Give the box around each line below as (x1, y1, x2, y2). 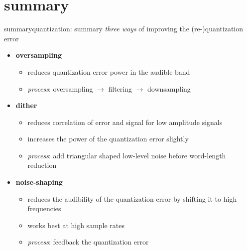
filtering (108, 83, 132, 94)
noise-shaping (15, 177, 63, 187)
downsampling (147, 83, 191, 94)
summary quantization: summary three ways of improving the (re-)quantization (4, 23, 244, 34)
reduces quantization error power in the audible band (27, 66, 190, 77)
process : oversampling (27, 83, 93, 94)
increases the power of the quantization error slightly (27, 133, 189, 144)
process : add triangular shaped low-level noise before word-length (27, 150, 226, 160)
